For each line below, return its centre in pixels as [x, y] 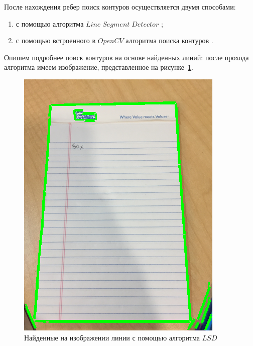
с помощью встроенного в [56, 40]
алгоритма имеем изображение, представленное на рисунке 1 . [99, 67]
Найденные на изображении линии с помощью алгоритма [112, 337]
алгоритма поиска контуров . [169, 40]
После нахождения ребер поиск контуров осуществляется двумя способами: [120, 7]
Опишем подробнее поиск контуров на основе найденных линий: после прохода [126, 57]
